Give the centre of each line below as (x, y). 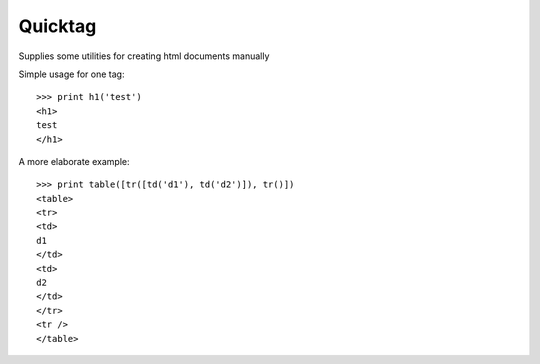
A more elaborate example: (74, 161)
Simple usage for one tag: (71, 74)
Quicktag (57, 26)
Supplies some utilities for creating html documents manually (144, 56)
